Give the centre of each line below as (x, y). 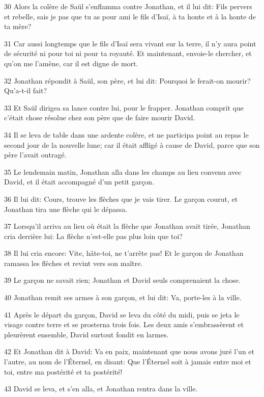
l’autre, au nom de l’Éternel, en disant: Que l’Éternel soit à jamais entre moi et (128, 362)
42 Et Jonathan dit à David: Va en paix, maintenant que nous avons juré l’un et (129, 351)
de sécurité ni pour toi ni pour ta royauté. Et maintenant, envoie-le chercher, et (128, 53)
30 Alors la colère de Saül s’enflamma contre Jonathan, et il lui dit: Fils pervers (128, 6)
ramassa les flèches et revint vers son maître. (74, 263)
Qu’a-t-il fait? (26, 90)
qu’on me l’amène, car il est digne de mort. (71, 63)
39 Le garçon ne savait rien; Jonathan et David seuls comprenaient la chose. (122, 280)
